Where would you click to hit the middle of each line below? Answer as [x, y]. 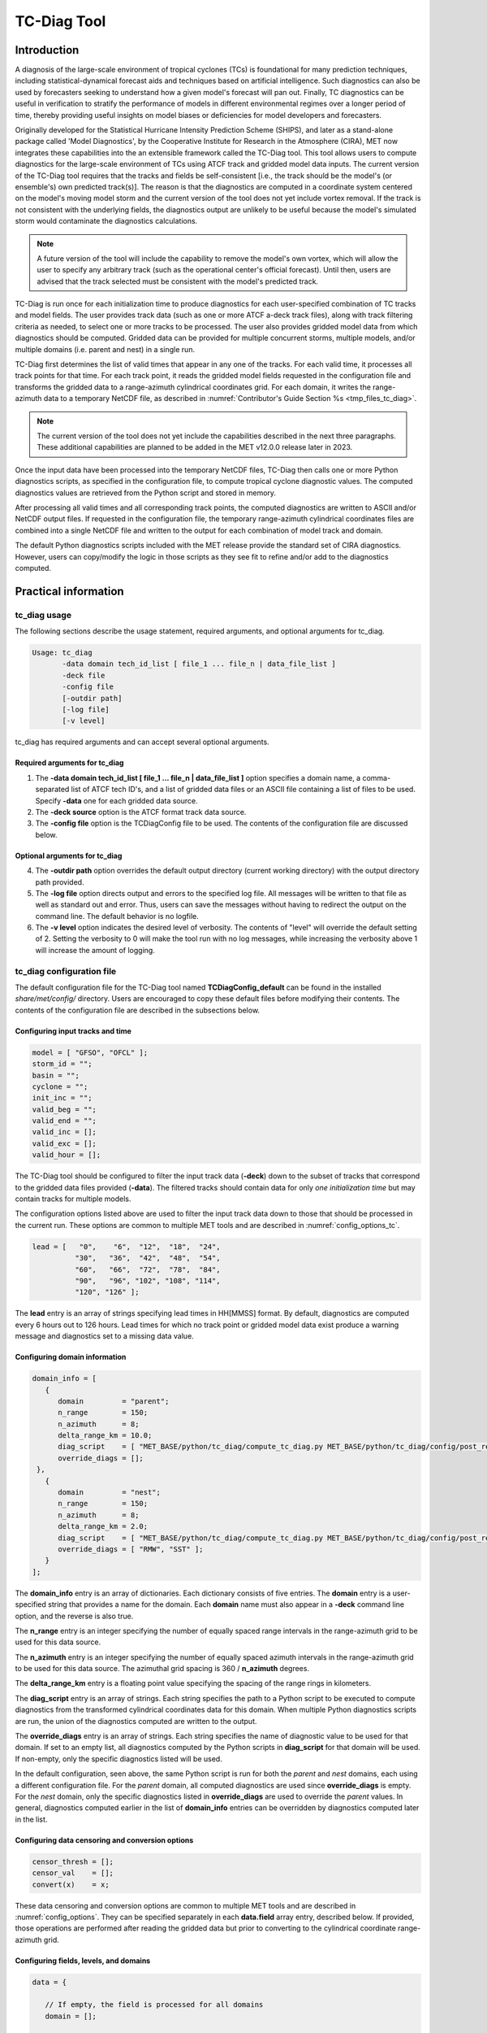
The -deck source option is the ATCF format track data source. [141, 812]
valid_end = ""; [65, 1121]
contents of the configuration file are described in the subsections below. [137, 1010]
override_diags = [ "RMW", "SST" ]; [131, 1549]
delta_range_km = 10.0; [105, 1436]
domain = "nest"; [110, 1493]
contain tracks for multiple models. [73, 1199]
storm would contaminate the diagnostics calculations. [106, 221]
